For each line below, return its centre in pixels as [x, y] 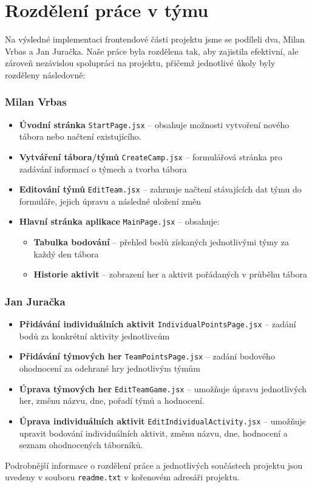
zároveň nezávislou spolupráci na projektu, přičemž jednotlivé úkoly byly [140, 63]
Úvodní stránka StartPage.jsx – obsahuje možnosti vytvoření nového [154, 124]
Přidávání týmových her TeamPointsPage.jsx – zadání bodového [147, 356]
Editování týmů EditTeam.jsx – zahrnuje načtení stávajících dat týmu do [160, 189]
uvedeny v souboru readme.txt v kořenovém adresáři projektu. [122, 477]
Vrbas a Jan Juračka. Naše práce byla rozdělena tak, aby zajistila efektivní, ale [152, 51]
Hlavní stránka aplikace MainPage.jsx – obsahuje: [119, 221]
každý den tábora [66, 254]
